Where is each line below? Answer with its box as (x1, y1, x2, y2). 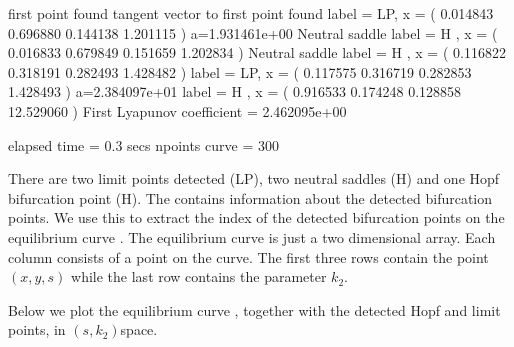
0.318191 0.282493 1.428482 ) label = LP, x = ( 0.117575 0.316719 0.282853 (8, 61, 472, 82)
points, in (8, 319, 66, 340)
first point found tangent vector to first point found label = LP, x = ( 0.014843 (8, 3, 494, 23)
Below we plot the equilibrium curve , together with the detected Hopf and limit (8, 299, 501, 320)
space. (120, 319, 158, 340)
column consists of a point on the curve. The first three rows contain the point (8, 246, 489, 267)
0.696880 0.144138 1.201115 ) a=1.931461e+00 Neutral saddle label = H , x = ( (8, 22, 498, 43)
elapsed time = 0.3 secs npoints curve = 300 (8, 134, 279, 155)
